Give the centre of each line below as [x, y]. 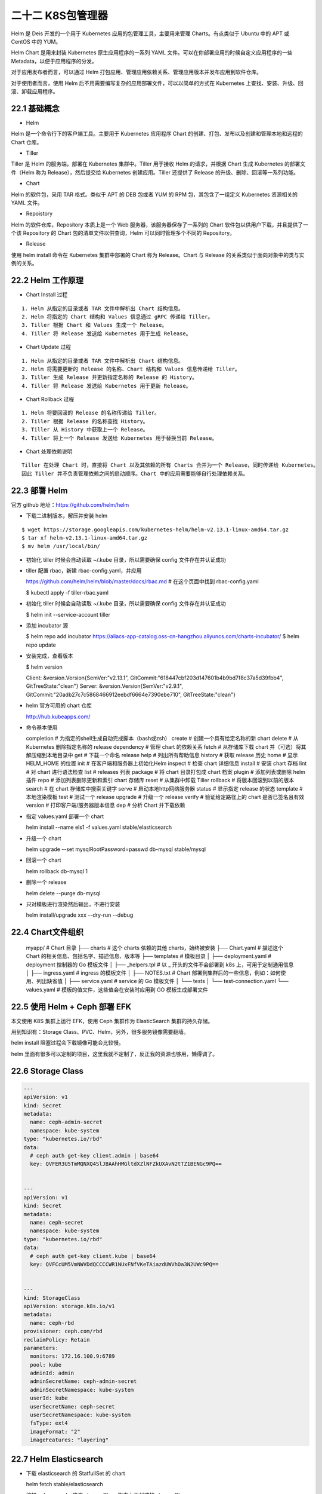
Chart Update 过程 [49, 347]
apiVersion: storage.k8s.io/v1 [69, 1306]
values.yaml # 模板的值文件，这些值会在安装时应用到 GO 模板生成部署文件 [117, 990]
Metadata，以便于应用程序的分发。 [54, 61]
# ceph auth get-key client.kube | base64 [93, 1256]
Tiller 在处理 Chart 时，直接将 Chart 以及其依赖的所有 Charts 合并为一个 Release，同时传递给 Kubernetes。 [170, 465]
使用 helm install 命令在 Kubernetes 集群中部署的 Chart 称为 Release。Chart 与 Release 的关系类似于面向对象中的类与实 [158, 255]
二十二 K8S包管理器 [60, 16]
